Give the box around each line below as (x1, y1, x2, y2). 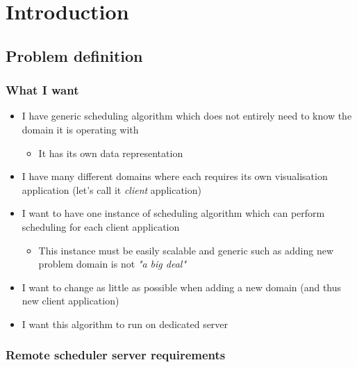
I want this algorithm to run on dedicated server (22, 316, 229, 331)
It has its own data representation (38, 145, 183, 160)
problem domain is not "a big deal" (38, 256, 187, 271)
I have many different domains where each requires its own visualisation (22, 169, 328, 183)
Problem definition (6, 44, 143, 66)
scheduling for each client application (22, 219, 180, 234)
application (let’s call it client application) (22, 182, 201, 197)
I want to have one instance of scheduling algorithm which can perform (22, 206, 325, 220)
